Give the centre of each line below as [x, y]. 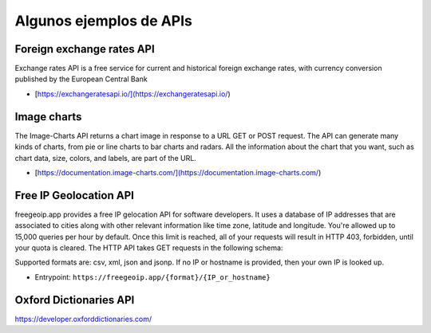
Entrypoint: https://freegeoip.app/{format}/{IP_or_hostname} [152, 277]
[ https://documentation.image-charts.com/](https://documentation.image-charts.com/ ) [178, 172]
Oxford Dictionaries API [75, 300]
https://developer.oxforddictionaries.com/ [83, 319]
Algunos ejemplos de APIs [104, 21]
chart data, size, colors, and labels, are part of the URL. [106, 158]
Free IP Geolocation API [75, 195]
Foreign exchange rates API [85, 49]
